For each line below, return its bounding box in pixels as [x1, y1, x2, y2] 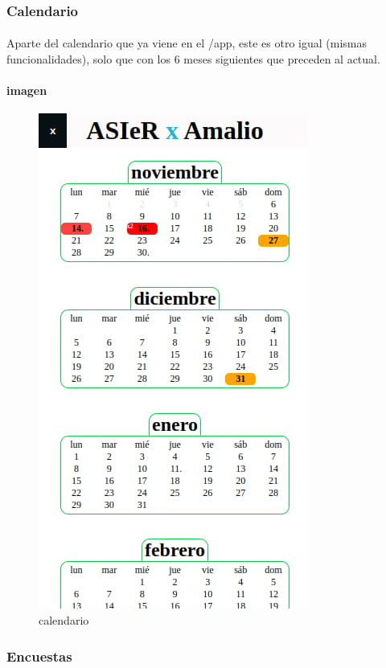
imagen [6, 82, 47, 99]
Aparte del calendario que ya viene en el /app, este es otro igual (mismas [6, 35, 367, 51]
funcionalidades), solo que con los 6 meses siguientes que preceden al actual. [6, 51, 380, 68]
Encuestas [6, 645, 72, 666]
